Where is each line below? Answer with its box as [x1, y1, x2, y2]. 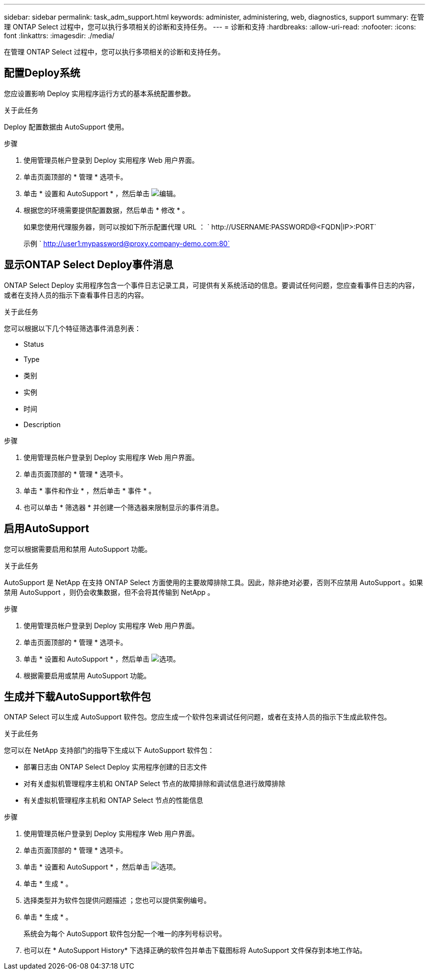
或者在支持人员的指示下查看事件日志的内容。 [4, 290, 148, 299]
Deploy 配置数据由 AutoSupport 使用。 [4, 122, 128, 131]
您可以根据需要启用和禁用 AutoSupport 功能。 [4, 544, 152, 553]
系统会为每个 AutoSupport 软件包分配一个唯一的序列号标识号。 [24, 929, 226, 938]
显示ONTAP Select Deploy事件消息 [4, 258, 173, 271]
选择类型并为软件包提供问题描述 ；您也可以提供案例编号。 [24, 896, 211, 905]
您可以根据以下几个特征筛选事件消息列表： [4, 324, 141, 333]
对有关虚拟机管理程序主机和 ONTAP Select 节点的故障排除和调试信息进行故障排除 [24, 779, 286, 788]
